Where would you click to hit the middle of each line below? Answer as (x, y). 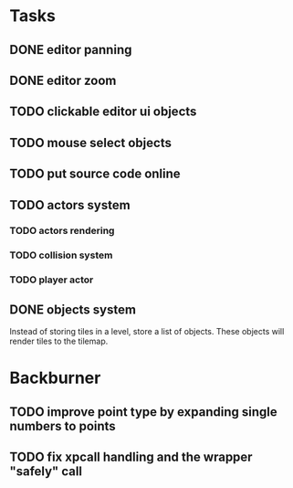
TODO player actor (52, 280)
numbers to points (63, 426)
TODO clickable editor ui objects (103, 112)
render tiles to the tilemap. (59, 341)
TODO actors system (70, 205)
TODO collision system (61, 255)
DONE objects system (73, 309)
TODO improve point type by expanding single (143, 412)
